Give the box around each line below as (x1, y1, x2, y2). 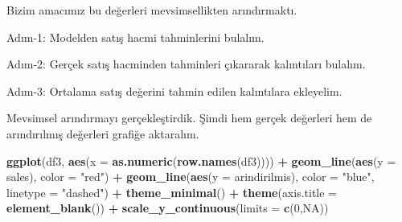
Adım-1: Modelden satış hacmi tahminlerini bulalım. (6, 28, 265, 45)
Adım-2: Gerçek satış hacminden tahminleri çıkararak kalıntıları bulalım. (6, 55, 366, 72)
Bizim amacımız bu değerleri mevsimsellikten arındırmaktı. (6, 2, 297, 18)
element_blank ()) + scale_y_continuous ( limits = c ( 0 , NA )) (6, 199, 329, 216)
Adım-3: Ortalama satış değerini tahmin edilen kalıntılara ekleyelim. (6, 82, 343, 99)
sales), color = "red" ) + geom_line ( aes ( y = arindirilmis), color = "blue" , (6, 168, 375, 185)
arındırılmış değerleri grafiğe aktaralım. (6, 125, 199, 142)
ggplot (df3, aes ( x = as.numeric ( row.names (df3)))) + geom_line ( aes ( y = (6, 152, 396, 169)
